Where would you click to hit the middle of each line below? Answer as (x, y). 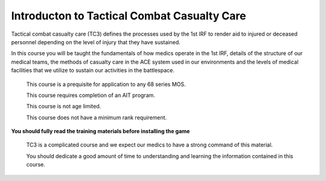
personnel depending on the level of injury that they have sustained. (96, 42)
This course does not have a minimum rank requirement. (97, 117)
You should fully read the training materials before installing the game (101, 131)
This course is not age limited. (64, 107)
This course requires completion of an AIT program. (91, 95)
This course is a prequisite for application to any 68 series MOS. (106, 84)
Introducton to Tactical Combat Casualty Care (129, 16)
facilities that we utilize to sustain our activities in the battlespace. (93, 70)
